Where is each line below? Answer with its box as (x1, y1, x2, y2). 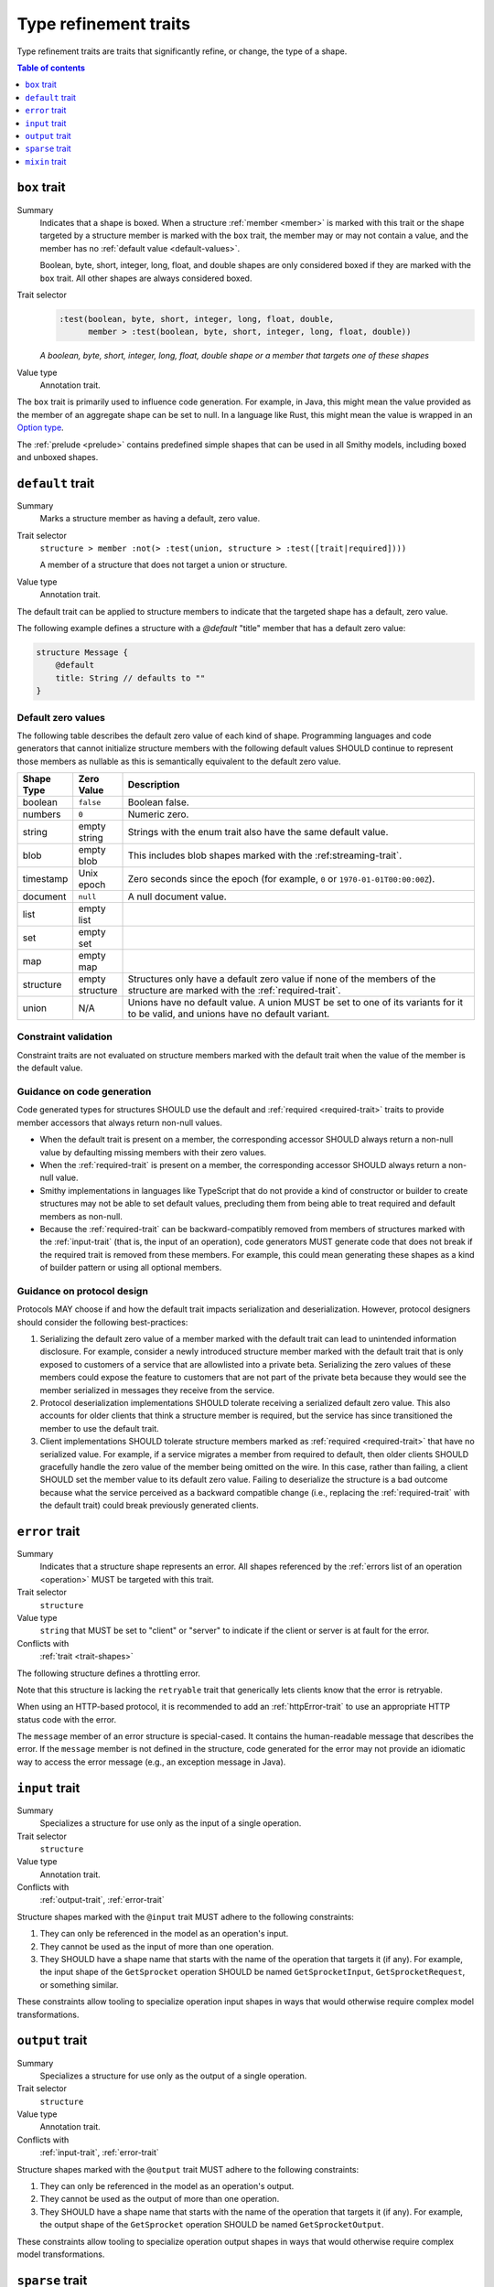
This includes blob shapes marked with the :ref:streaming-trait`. (127, 849, 403, 862)
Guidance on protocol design (16, 1284, 148, 1297)
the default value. (16, 1062, 83, 1074)
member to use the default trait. (39, 1423, 159, 1433)
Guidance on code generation (16, 1085, 152, 1098)
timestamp (22, 873, 69, 886)
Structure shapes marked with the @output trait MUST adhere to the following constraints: (16, 2164, 360, 2174)
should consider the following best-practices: (16, 1316, 188, 1327)
